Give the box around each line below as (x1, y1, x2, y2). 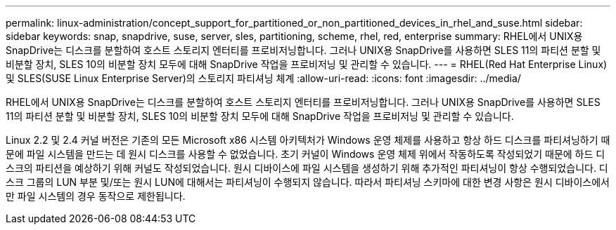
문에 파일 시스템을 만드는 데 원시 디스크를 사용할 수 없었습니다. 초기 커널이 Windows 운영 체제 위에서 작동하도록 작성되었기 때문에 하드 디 (6, 148, 605, 160)
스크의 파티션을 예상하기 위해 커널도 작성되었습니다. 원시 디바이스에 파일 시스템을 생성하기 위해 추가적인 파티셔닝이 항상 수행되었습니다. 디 (6, 162, 608, 174)
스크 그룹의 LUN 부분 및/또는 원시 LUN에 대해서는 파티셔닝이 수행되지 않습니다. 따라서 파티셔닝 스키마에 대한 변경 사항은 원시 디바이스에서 (6, 176, 610, 188)
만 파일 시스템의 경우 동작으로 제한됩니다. (6, 190, 186, 202)
